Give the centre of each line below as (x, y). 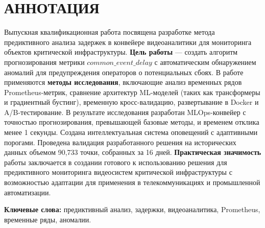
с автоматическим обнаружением (205, 62)
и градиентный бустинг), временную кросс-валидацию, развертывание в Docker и (131, 102)
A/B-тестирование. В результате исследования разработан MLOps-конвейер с (125, 112)
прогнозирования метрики (44, 62)
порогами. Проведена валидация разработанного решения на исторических (120, 142)
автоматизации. (28, 192)
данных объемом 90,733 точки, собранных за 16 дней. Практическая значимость (133, 152)
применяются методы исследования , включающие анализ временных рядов (123, 82)
